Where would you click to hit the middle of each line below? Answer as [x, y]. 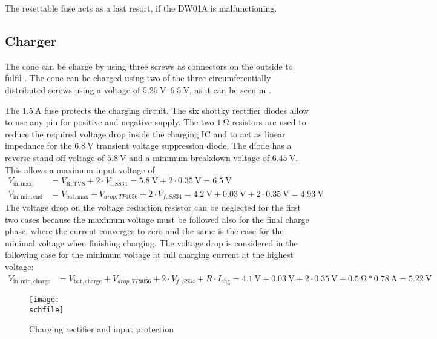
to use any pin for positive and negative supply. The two [110, 122]
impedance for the [38, 146]
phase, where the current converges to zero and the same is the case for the [144, 231]
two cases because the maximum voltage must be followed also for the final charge [157, 219]
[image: [44, 300]
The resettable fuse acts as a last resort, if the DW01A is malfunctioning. [141, 8]
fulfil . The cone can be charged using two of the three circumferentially [138, 78]
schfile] [47, 310]
